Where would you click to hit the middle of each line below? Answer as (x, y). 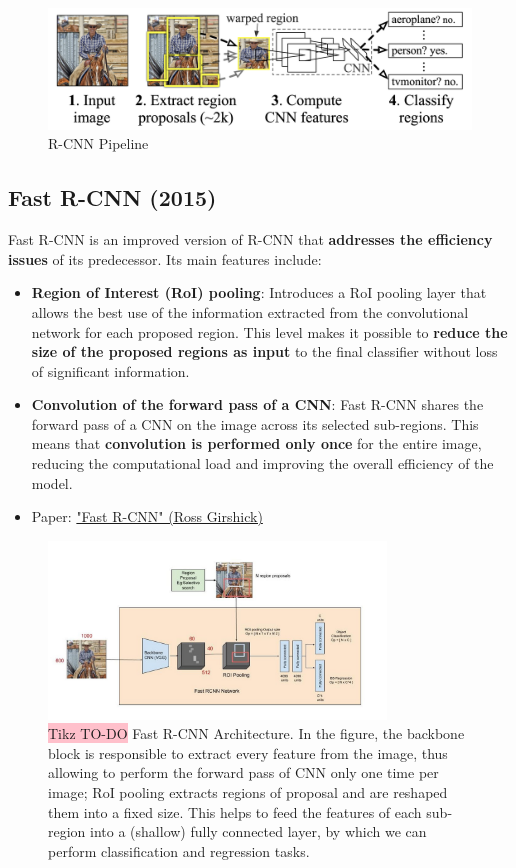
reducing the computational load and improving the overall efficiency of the (262, 463)
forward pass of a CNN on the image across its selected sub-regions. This (255, 423)
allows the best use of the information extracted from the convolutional (250, 311)
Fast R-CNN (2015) (112, 197)
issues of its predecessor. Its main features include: (165, 258)
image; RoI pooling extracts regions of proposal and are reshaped (248, 792)
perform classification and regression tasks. (179, 850)
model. (52, 482)
